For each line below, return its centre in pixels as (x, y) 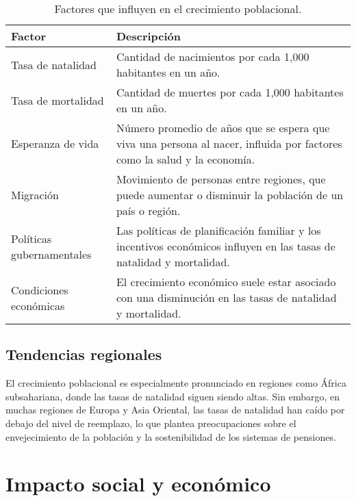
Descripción (149, 36)
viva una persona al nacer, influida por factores (229, 143)
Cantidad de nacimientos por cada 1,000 (213, 56)
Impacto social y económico (138, 484)
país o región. (148, 210)
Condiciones (40, 290)
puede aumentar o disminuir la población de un (230, 195)
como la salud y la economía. (186, 159)
